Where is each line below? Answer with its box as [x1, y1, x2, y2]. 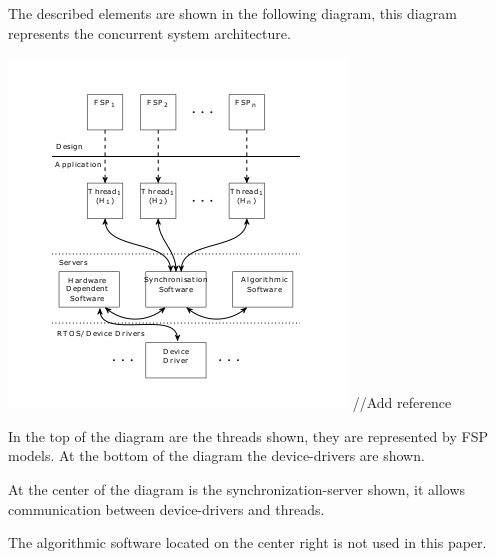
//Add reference [352, 392, 452, 413]
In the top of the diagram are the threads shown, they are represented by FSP [8, 425, 488, 446]
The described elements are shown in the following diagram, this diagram [8, 3, 457, 23]
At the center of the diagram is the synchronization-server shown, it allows [8, 478, 466, 499]
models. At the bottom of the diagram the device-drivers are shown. [8, 445, 425, 466]
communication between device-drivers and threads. [8, 498, 325, 519]
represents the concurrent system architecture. [8, 22, 291, 43]
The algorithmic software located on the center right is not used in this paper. [8, 532, 487, 553]
